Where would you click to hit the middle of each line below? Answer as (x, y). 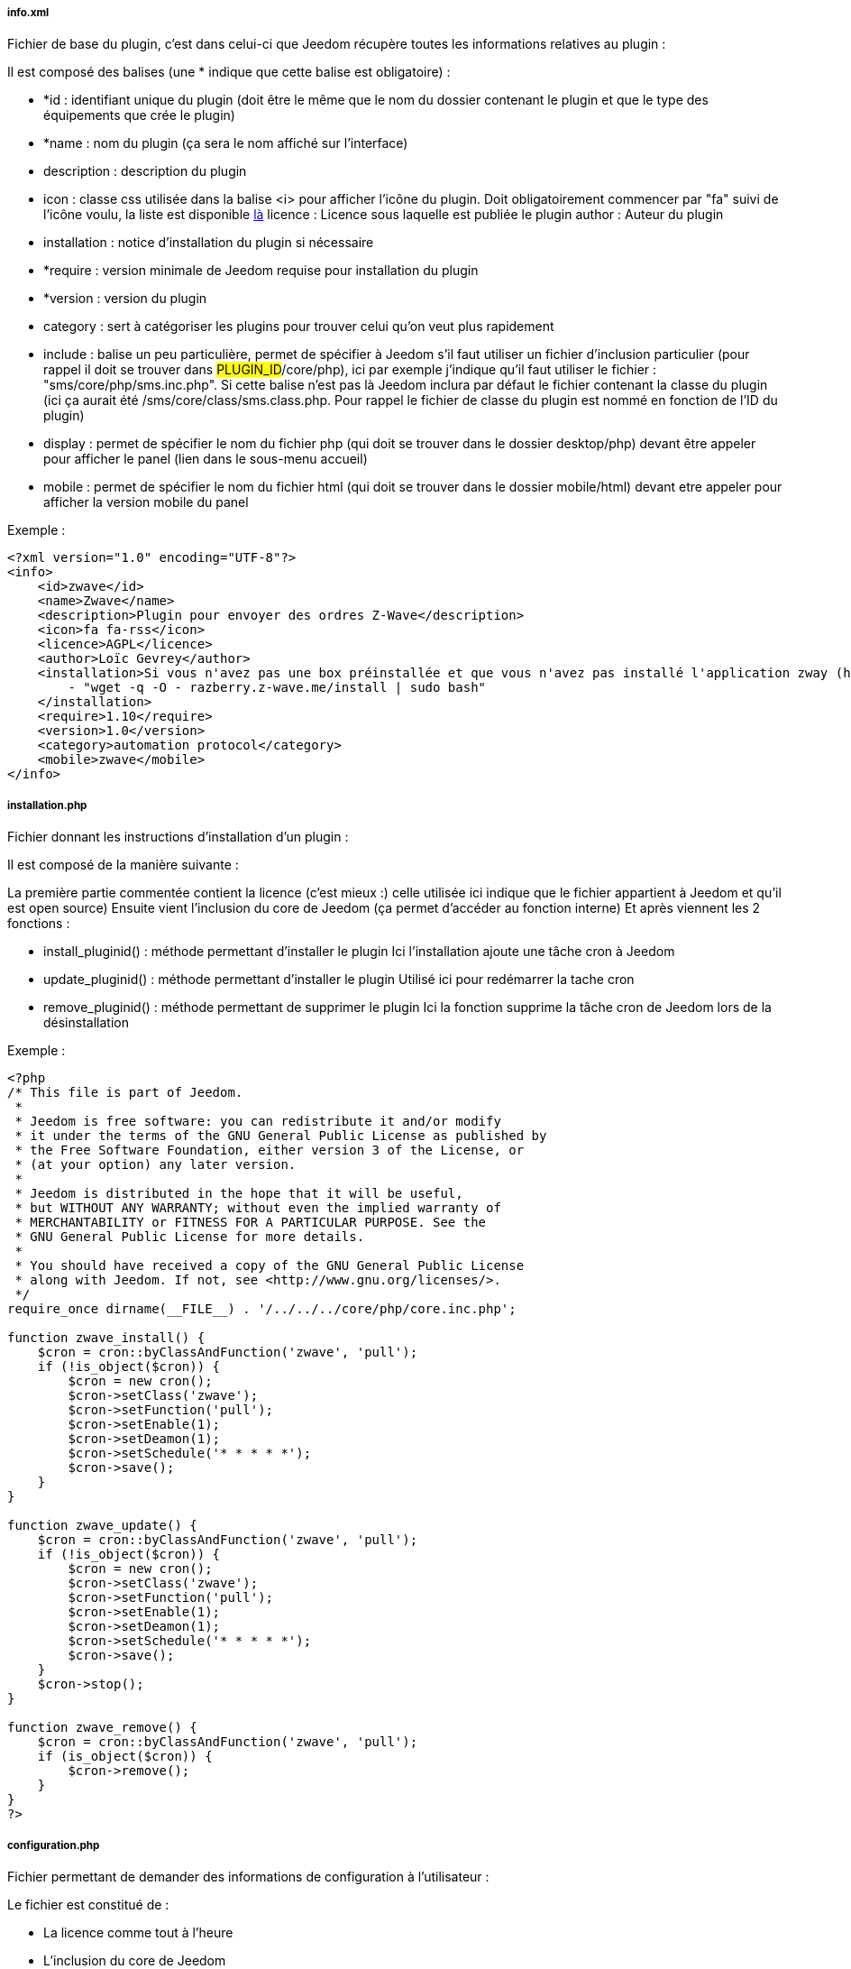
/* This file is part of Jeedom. (125, 1093)
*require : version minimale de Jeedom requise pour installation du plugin (261, 271)
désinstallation (86, 1023)
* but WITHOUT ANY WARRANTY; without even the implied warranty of (258, 1208)
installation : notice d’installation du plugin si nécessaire (209, 243)
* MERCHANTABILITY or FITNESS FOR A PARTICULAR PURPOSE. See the (251, 1223)
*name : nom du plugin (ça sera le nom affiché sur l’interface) (226, 143)
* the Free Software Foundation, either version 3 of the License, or (270, 1150)
